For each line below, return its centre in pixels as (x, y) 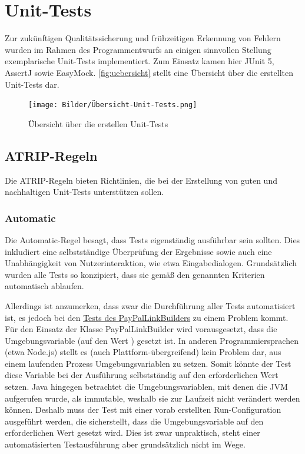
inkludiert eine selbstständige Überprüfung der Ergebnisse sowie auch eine (138, 251)
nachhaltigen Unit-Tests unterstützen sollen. (84, 192)
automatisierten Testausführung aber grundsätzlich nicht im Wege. (125, 444)
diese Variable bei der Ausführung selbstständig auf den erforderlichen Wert (142, 375)
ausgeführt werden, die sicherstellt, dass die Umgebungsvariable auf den (134, 421)
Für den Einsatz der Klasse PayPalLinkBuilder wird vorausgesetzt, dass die (141, 329)
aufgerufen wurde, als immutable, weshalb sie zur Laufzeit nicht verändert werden (152, 398)
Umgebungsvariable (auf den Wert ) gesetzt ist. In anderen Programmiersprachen (152, 340)
